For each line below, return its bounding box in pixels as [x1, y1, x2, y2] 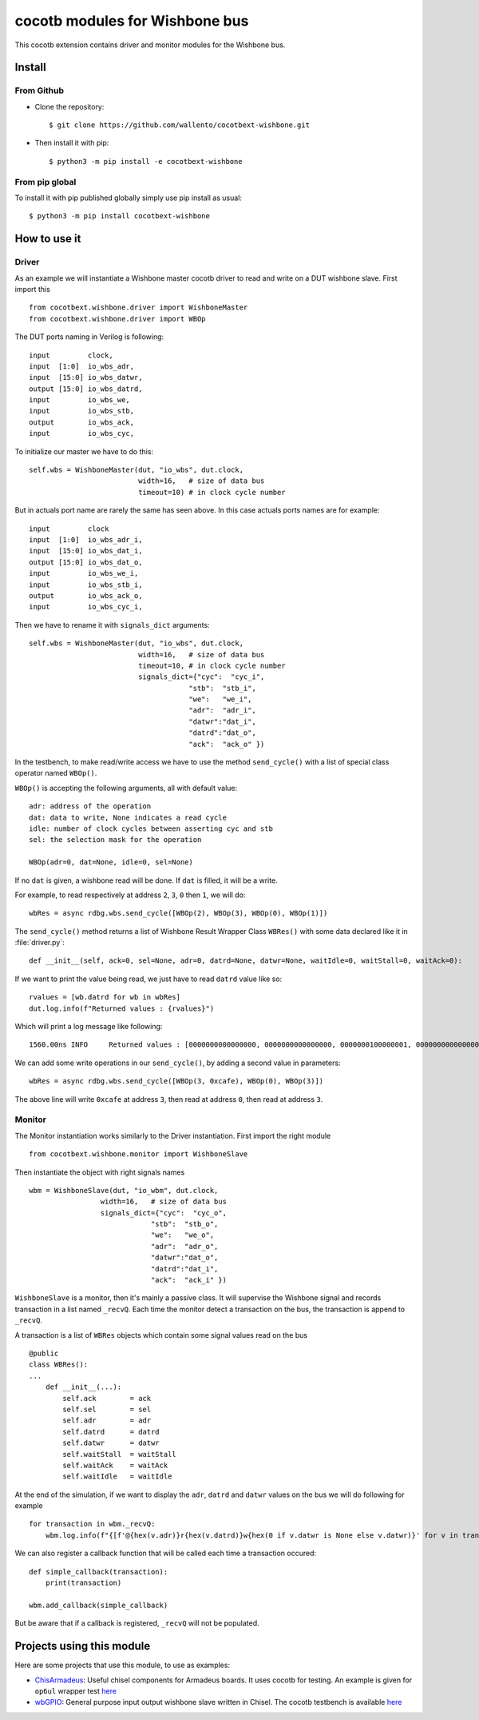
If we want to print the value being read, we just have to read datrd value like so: [14, 974, 283, 984]
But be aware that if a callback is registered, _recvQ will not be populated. [14, 1618, 259, 1628]
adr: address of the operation [29, 802, 152, 811]
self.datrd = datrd [62, 1427, 160, 1436]
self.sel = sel [62, 1404, 152, 1414]
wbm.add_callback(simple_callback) [29, 1600, 168, 1610]
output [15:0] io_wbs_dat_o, [29, 557, 143, 567]
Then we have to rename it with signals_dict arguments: [14, 620, 211, 629]
